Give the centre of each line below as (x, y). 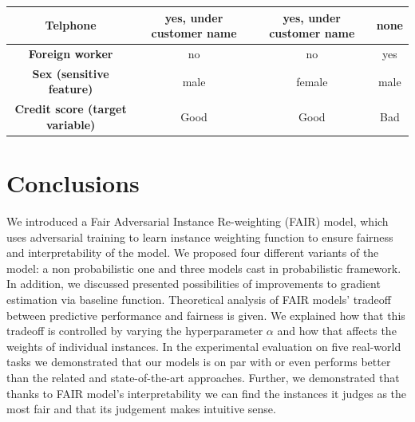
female (312, 81)
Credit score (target (71, 109)
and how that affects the (337, 331)
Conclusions (73, 183)
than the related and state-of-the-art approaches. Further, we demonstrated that (203, 377)
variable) (71, 124)
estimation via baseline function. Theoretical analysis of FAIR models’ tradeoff (199, 299)
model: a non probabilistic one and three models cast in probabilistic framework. (204, 268)
